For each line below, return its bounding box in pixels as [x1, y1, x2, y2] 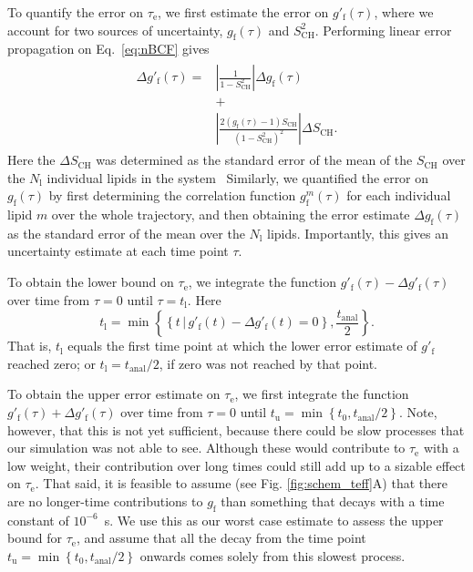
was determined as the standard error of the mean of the [96, 150, 413, 169]
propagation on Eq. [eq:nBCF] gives [7, 39, 210, 58]
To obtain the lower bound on [7, 272, 174, 291]
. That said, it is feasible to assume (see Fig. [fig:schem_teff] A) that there [35, 474, 447, 493]
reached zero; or [7, 353, 96, 373]
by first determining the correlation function [48, 186, 296, 205]
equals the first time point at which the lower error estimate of [67, 336, 417, 355]
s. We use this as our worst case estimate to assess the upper [104, 510, 444, 529]
